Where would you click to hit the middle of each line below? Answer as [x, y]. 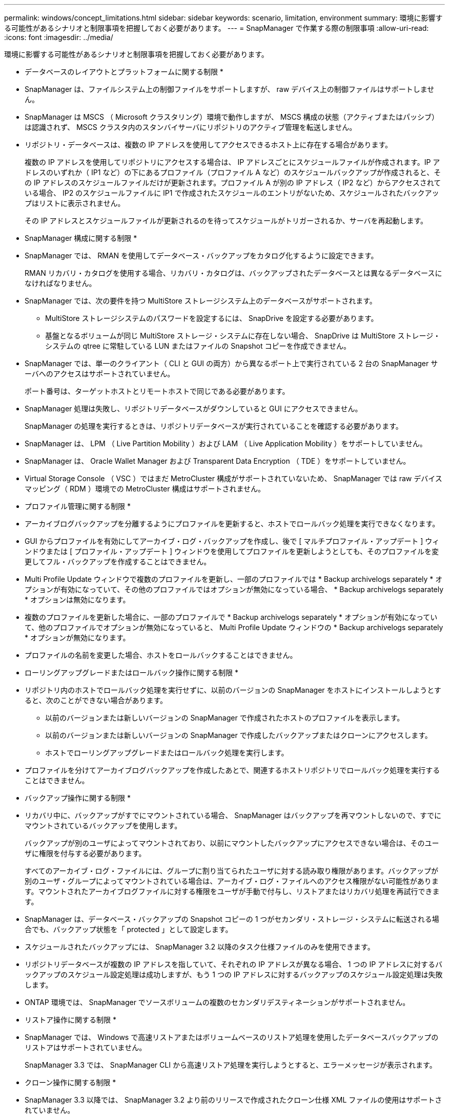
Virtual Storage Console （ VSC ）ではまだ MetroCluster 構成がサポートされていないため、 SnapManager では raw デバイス [233, 478]
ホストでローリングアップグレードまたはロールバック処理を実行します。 [167, 753]
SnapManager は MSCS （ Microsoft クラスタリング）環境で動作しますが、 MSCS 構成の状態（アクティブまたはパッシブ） [232, 117]
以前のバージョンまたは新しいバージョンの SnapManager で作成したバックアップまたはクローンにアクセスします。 [239, 735]
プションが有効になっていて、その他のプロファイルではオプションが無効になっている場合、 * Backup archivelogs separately [234, 589]
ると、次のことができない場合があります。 [96, 700]
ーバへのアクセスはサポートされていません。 [100, 374]
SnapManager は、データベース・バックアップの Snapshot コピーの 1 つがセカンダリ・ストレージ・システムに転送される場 [232, 919]
